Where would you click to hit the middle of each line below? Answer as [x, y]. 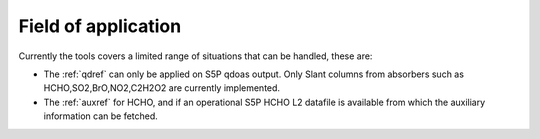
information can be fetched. [101, 116]
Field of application [100, 26]
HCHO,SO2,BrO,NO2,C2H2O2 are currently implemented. [161, 88]
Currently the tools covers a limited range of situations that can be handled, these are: [195, 56]
